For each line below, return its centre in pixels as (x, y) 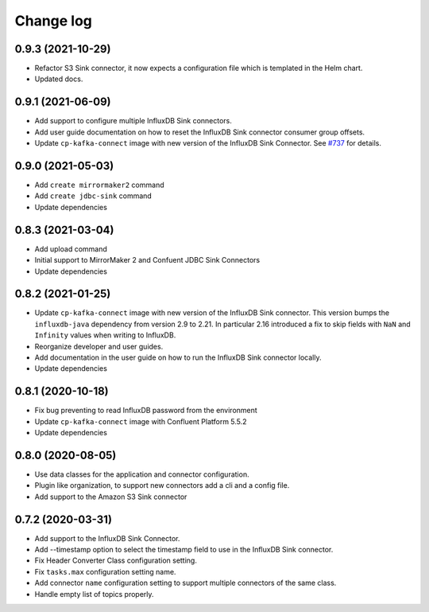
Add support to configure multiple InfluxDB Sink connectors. (133, 121)
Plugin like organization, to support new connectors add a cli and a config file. (162, 485)
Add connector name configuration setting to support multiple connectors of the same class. (186, 583)
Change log (54, 21)
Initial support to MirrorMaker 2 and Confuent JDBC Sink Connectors (147, 260)
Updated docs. (59, 79)
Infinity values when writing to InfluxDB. (105, 335)
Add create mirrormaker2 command (99, 185)
